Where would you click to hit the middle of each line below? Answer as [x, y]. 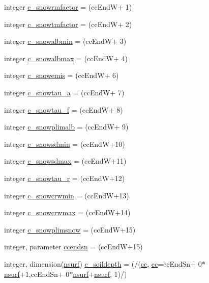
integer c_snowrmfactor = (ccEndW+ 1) [68, 7]
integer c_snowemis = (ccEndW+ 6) [62, 75]
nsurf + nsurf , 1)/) [100, 274]
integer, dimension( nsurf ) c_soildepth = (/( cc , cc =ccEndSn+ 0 [103, 263]
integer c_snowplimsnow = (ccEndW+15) [70, 229]
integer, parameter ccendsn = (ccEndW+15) [73, 247]
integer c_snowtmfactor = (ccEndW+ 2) [68, 24]
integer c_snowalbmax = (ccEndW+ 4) [66, 58]
